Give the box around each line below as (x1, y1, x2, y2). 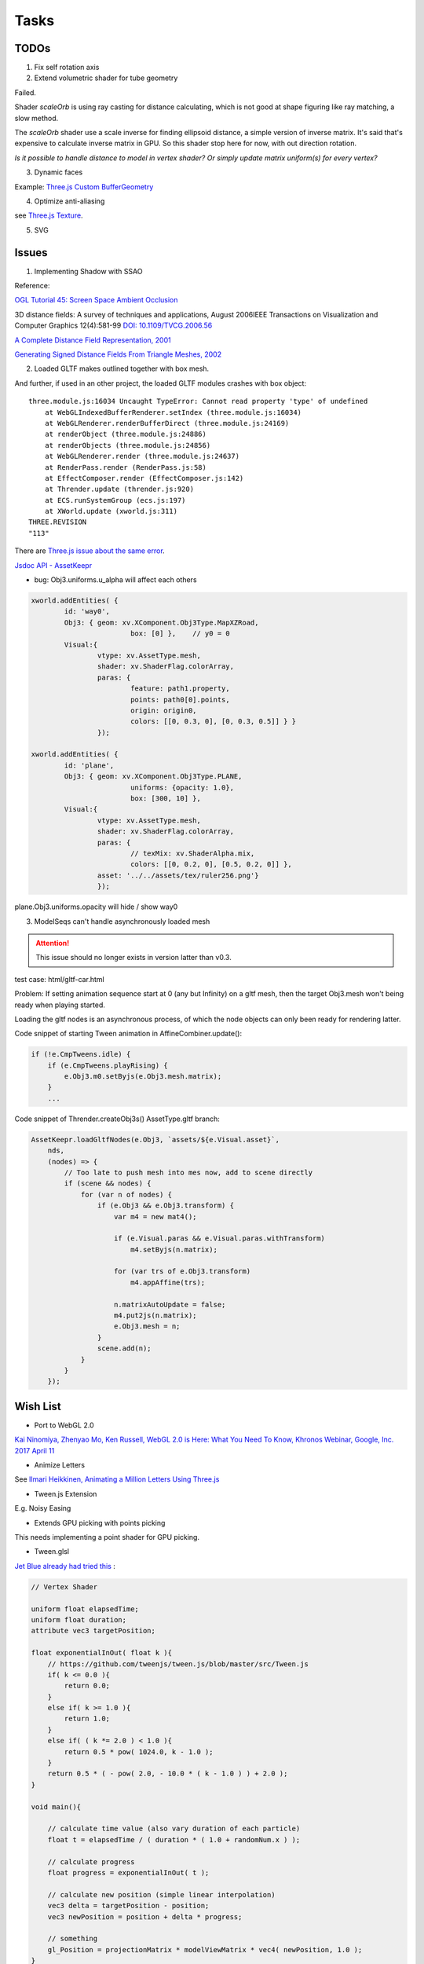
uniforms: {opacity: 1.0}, (130, 782, 235, 792)
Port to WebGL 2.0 (34, 1420, 94, 1430)
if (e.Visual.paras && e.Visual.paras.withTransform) (114, 1234, 326, 1243)
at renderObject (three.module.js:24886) (44, 430, 207, 439)
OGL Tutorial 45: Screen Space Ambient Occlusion (14, 295, 178, 305)
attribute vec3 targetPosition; (31, 1626, 156, 1636)
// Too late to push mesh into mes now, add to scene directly (64, 1167, 313, 1177)
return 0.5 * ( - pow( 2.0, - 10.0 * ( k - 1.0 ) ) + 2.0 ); (47, 1769, 288, 1779)
